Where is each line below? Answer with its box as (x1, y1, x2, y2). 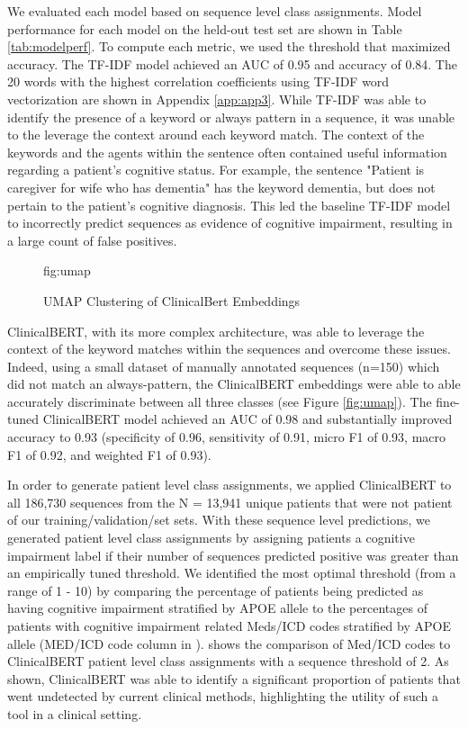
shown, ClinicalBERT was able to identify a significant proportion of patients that (7, 669, 461, 688)
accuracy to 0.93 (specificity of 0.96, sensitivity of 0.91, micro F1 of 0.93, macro (7, 427, 446, 446)
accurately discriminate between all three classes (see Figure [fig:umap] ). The (7, 391, 432, 410)
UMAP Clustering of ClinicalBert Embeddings (43, 291, 301, 310)
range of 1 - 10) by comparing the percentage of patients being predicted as (7, 580, 424, 599)
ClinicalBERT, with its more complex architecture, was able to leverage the (7, 321, 425, 340)
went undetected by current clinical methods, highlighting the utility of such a (7, 687, 438, 706)
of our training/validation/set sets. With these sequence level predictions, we (7, 510, 430, 529)
